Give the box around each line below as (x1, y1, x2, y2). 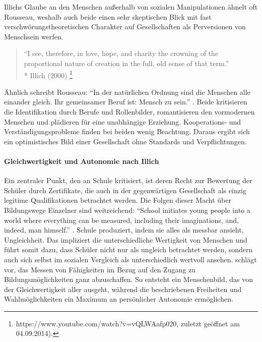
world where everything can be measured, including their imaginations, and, (4, 214, 239, 225)
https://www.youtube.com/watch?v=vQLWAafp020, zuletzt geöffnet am (16, 318, 240, 328)
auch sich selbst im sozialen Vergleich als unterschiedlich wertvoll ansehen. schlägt (4, 254, 257, 264)
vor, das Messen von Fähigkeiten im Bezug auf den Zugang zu (4, 264, 195, 274)
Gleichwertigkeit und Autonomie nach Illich (4, 155, 159, 166)
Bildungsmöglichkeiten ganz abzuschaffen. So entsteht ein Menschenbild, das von (4, 274, 253, 284)
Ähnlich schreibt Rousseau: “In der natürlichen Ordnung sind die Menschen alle (4, 86, 250, 97)
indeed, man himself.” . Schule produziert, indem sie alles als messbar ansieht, (4, 224, 244, 235)
